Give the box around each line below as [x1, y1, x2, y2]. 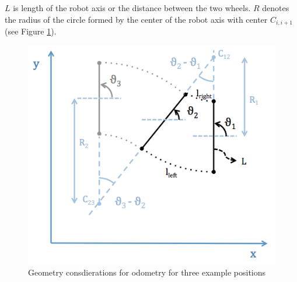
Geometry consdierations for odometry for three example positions [28, 266, 266, 278]
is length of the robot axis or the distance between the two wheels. [13, 2, 251, 13]
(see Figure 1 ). [5, 25, 57, 37]
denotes [262, 2, 289, 13]
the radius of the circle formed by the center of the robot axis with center [5, 13, 268, 25]
